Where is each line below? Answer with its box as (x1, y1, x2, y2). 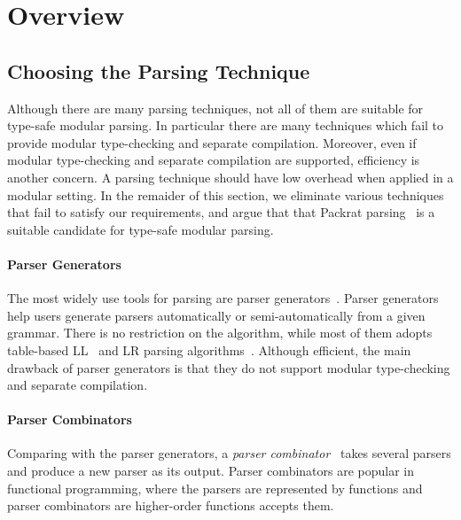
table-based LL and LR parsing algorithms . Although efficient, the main (7, 340, 411, 359)
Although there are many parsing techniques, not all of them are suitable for (7, 98, 424, 117)
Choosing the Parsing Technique (7, 57, 310, 84)
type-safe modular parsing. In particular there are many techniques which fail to (7, 116, 444, 135)
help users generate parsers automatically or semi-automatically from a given (7, 306, 426, 324)
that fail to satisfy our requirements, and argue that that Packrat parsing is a (7, 203, 435, 221)
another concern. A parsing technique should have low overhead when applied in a (7, 167, 454, 186)
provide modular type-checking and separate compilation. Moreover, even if (7, 133, 417, 151)
